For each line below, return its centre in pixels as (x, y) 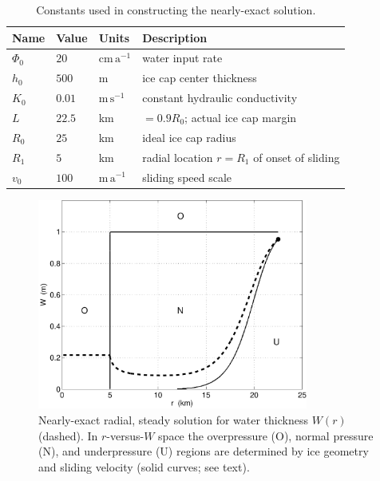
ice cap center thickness (200, 78)
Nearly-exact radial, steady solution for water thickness (174, 420)
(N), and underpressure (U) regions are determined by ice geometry (204, 451)
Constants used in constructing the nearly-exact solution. (176, 10)
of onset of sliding (297, 157)
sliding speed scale (187, 177)
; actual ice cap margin (241, 117)
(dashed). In (68, 435)
